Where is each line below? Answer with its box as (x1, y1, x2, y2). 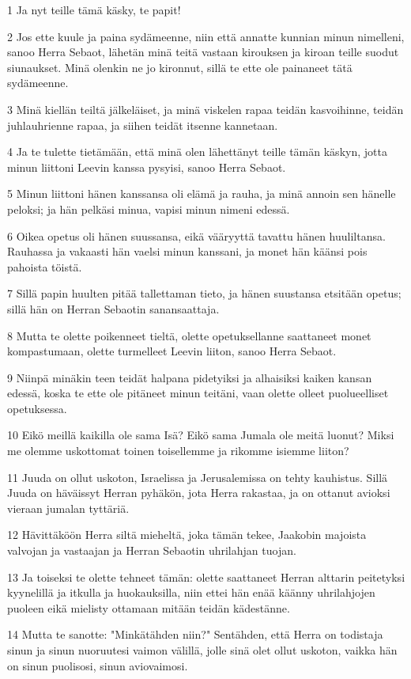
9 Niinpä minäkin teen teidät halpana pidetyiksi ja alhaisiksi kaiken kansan (7, 369, 372, 385)
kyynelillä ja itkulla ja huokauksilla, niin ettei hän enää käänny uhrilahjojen (7, 584, 375, 601)
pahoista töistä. (7, 258, 82, 275)
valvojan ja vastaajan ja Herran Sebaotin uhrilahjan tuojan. (7, 542, 296, 559)
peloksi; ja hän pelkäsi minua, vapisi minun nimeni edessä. (7, 200, 290, 217)
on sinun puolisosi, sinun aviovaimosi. (7, 657, 188, 673)
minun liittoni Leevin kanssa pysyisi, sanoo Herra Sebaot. (7, 158, 286, 175)
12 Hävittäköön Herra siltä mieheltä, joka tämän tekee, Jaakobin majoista (7, 526, 367, 543)
